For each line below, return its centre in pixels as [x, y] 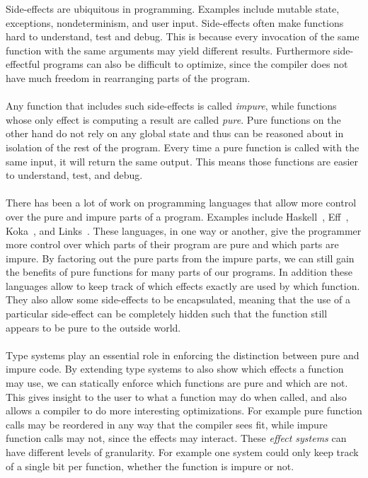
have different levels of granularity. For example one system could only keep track [182, 452]
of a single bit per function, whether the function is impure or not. [150, 466]
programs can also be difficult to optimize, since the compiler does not [195, 64]
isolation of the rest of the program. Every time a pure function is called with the [183, 147]
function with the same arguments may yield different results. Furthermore [168, 50]
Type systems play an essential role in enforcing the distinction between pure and [183, 355]
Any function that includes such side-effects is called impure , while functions [171, 106]
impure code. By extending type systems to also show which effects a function [175, 369]
